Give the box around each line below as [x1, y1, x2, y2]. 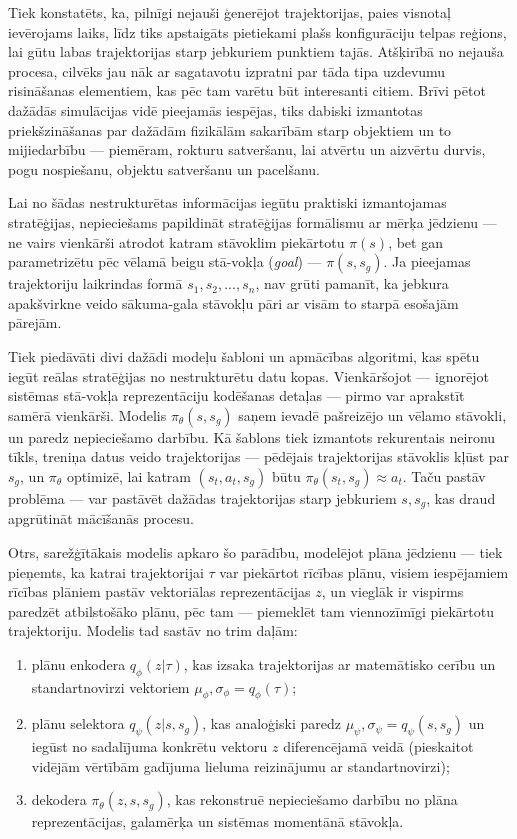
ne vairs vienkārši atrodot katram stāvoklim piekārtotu [8, 231, 345, 252]
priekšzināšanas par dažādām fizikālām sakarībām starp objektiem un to [8, 119, 452, 140]
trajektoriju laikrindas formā [8, 273, 183, 294]
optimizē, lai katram [66, 465, 191, 486]
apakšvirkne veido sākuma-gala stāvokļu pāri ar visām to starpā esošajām [8, 292, 459, 313]
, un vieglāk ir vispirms [321, 581, 464, 602]
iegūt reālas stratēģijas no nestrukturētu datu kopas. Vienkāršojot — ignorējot [8, 365, 490, 386]
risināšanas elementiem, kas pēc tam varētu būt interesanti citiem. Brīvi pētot [8, 80, 486, 101]
